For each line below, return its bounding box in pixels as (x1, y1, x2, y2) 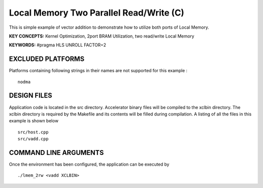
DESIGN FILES (9, 92, 52, 100)
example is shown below (9, 118, 58, 124)
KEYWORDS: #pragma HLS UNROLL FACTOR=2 (9, 42, 107, 48)
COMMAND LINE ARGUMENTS (9, 149, 104, 157)
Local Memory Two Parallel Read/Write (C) (9, 7, 185, 18)
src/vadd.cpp (18, 136, 49, 142)
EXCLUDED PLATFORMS (9, 55, 85, 63)
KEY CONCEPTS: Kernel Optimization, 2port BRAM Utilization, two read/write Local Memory (9, 33, 194, 39)
